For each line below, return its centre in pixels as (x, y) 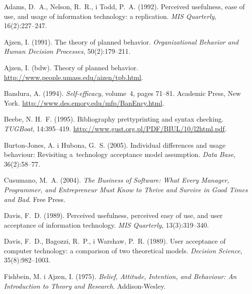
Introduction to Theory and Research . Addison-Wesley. (85, 286)
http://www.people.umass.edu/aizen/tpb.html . (74, 77)
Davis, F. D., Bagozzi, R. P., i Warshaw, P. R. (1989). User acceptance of (115, 241)
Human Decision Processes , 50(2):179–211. (67, 51)
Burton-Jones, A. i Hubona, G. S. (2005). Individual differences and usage (115, 145)
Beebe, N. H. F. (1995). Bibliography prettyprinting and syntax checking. (114, 119)
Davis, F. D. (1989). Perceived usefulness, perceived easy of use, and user (113, 215)
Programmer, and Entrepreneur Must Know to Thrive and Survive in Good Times (126, 189)
